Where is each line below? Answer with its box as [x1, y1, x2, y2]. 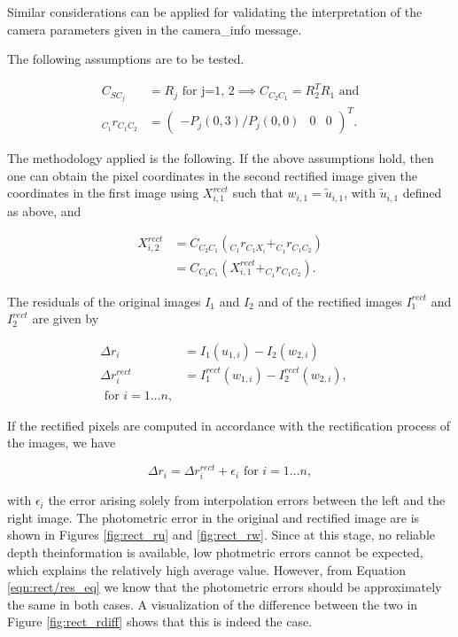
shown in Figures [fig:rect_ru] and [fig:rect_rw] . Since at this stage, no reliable [7, 525, 436, 544]
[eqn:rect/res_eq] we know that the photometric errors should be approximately [7, 578, 442, 596]
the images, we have [7, 433, 116, 452]
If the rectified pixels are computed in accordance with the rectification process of [7, 416, 451, 434]
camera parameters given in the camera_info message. [7, 19, 302, 38]
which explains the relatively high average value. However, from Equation [7, 560, 406, 579]
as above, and [7, 201, 82, 220]
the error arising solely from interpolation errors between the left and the [48, 491, 446, 509]
